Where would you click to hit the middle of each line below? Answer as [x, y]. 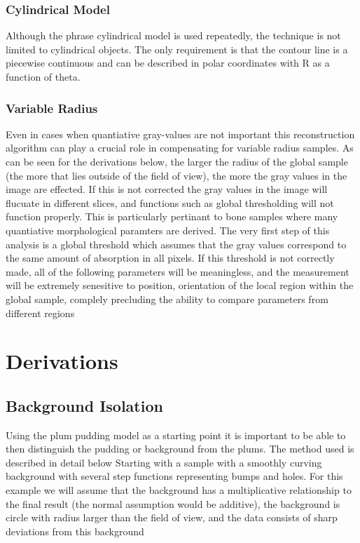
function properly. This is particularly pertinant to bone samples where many [172, 216]
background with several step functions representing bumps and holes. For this [174, 476]
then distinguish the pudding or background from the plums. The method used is [180, 449]
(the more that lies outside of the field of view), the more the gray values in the [176, 175]
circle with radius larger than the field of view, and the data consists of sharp [172, 517]
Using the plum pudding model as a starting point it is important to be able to [176, 435]
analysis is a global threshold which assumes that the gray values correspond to [176, 244]
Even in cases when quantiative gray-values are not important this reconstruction [180, 134]
